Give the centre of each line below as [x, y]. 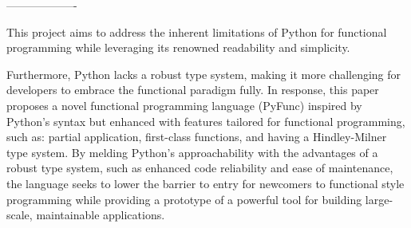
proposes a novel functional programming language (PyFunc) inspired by [184, 105]
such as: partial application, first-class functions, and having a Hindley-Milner [197, 137]
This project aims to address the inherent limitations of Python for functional [197, 31]
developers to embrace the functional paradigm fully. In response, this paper [193, 90]
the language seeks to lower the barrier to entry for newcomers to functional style [205, 183]
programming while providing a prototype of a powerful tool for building [184, 199]
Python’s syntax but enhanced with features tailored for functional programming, [206, 121]
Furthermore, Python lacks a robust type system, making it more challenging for [204, 74]
